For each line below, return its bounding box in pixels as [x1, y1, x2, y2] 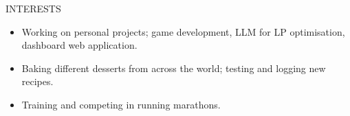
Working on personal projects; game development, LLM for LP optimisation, [21, 24, 345, 38]
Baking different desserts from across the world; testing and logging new [21, 60, 326, 75]
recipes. [21, 74, 54, 89]
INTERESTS [6, 1, 61, 15]
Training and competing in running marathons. [21, 97, 221, 111]
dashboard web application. [21, 38, 138, 52]
